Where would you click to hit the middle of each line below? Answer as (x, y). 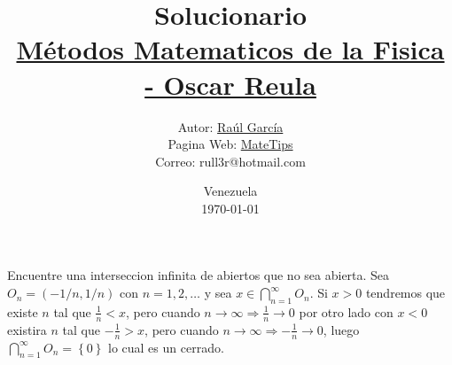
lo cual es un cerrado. (166, 347)
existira (27, 329)
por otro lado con (346, 311)
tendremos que (405, 293)
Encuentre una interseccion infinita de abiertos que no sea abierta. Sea (199, 275)
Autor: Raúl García (230, 126)
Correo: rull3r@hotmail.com (230, 161)
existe (23, 311)
